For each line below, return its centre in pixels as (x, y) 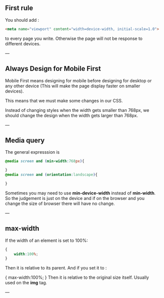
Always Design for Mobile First (53, 69)
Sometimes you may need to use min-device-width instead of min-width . (80, 193)
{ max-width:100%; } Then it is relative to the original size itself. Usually (77, 277)
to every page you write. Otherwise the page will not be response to (74, 38)
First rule (19, 8)
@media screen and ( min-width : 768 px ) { (45, 161)
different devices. (23, 43)
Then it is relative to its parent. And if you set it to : (56, 268)
